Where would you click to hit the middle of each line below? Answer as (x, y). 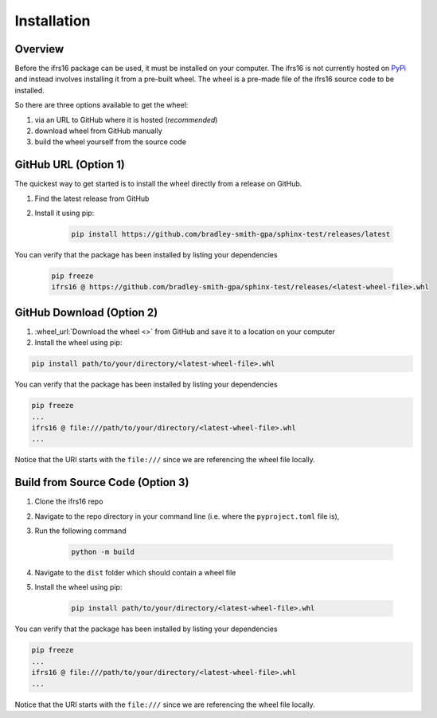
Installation (53, 21)
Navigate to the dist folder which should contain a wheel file (135, 573)
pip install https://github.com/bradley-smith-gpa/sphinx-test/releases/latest (231, 234)
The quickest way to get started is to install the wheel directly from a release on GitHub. (158, 184)
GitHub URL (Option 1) (70, 165)
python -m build (103, 552)
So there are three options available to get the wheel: (101, 105)
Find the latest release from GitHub (92, 198)
